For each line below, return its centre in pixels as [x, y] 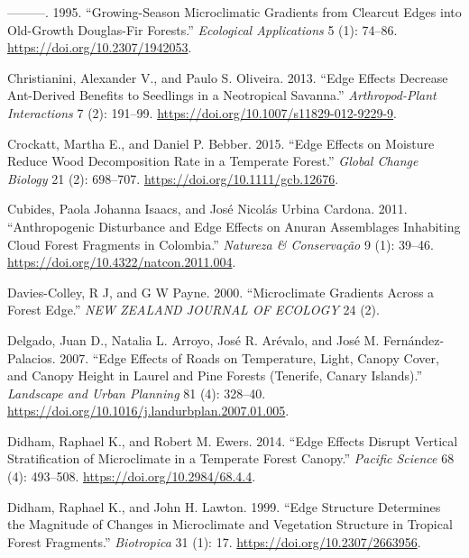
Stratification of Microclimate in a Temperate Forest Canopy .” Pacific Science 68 [231, 458]
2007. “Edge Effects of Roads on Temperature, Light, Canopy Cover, [249, 357]
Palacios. [32, 357]
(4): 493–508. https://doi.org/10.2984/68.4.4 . [132, 476]
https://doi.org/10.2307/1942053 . [100, 47]
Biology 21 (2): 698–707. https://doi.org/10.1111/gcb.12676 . [173, 178]
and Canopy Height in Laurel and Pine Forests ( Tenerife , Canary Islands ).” [215, 375]
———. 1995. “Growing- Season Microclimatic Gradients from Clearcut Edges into [234, 12]
